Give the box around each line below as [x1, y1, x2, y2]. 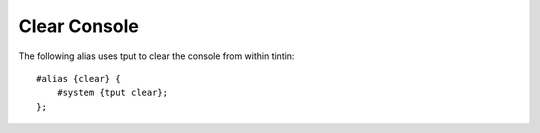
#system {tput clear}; [56, 87, 169, 99]
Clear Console [18, 15, 139, 37]
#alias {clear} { [36, 73, 121, 84]
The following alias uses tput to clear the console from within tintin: [18, 50, 295, 62]
